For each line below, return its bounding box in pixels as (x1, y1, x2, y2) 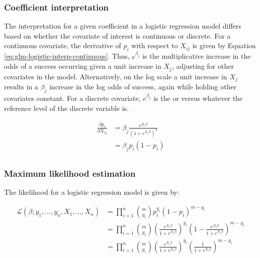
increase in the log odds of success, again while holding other (49, 81, 237, 92)
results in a (4, 81, 38, 92)
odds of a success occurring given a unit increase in (4, 61, 161, 71)
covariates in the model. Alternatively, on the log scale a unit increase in (4, 71, 227, 81)
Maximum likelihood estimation (4, 167, 136, 179)
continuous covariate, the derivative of (4, 40, 121, 51)
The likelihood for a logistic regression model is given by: (4, 186, 180, 197)
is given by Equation (192, 40, 256, 51)
